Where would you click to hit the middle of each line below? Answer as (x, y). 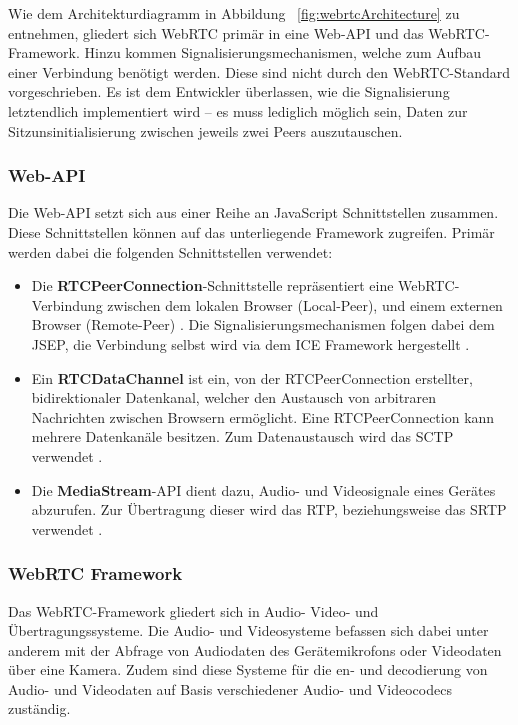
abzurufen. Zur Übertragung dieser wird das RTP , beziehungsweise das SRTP (269, 509)
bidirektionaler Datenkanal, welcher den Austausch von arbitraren (234, 397)
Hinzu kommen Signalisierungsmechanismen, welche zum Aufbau (283, 52)
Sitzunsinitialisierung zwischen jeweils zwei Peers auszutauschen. (205, 130)
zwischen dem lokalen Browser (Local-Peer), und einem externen (305, 304)
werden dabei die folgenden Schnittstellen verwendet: (170, 251)
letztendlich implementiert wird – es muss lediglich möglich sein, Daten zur (238, 110)
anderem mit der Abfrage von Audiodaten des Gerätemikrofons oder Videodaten (255, 649)
